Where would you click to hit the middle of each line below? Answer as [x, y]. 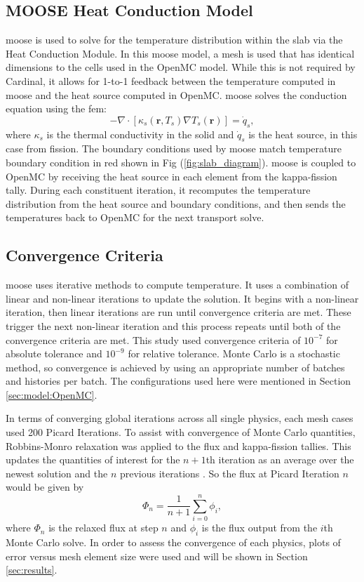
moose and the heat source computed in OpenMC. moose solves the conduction [176, 94]
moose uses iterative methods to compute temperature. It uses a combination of [177, 285]
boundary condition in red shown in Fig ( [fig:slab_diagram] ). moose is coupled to [181, 162]
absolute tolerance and [54, 353]
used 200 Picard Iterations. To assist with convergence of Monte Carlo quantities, [181, 432]
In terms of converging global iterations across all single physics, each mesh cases [180, 418]
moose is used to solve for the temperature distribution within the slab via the [174, 40]
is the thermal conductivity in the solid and [140, 134]
